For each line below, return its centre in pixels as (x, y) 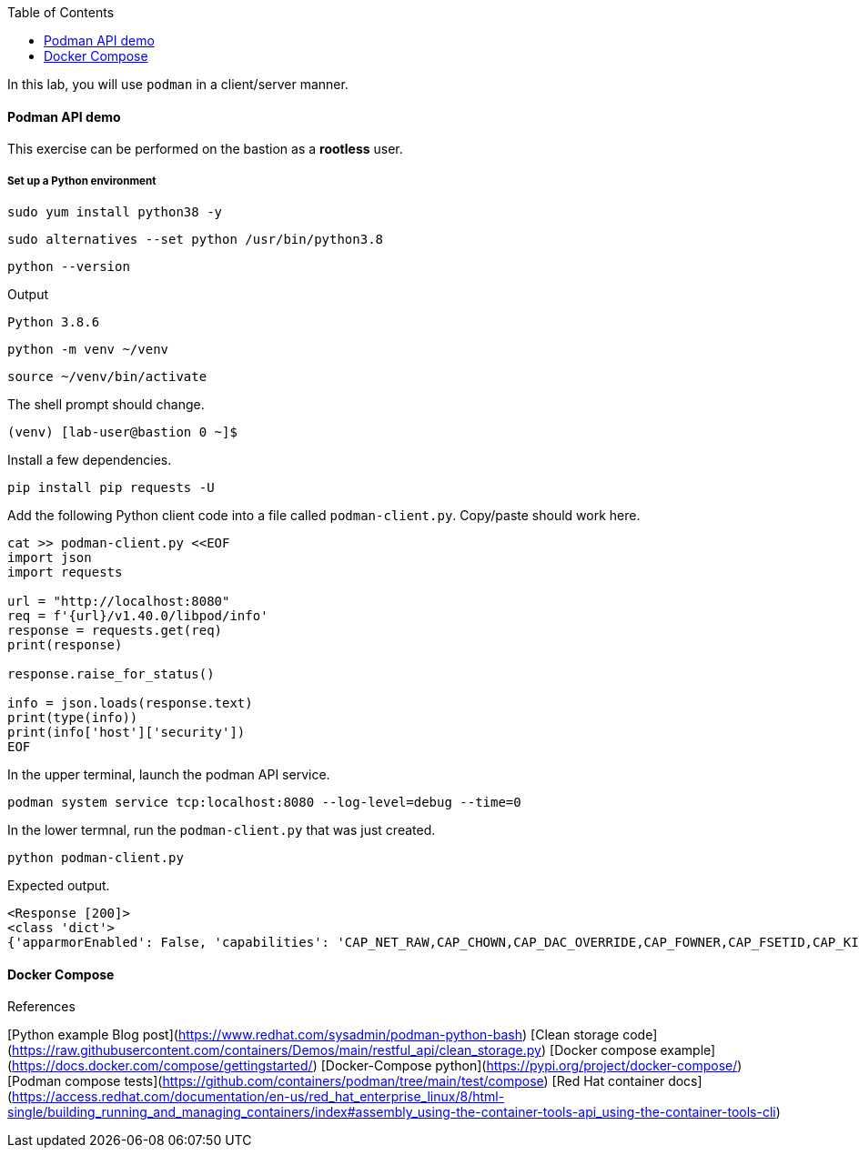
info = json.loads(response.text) (130, 703)
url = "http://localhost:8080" (119, 601)
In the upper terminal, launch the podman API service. (169, 774)
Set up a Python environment (82, 181)
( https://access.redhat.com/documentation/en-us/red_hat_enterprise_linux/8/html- (256, 1097)
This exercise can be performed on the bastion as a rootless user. (205, 149)
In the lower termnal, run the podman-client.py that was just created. (222, 830)
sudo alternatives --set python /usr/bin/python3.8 (196, 239)
